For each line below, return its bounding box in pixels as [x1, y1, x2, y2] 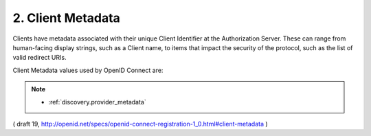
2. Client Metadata [12, 10, 120, 25]
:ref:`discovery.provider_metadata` [48, 98, 147, 106]
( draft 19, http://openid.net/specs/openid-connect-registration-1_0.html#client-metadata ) [12, 120, 268, 128]
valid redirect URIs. [12, 54, 67, 62]
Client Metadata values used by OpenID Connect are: [12, 66, 164, 74]
